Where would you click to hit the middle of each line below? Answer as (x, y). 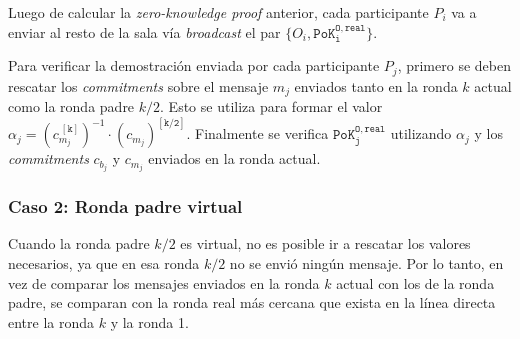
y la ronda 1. (149, 321)
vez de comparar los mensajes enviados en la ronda (164, 282)
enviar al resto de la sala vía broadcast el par (144, 31)
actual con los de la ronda (415, 282)
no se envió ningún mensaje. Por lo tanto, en (366, 263)
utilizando (421, 133)
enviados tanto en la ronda (376, 85)
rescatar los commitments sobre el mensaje (138, 85)
